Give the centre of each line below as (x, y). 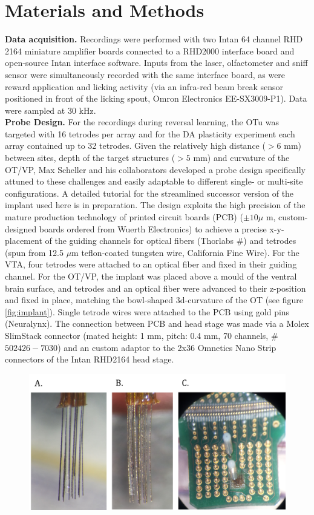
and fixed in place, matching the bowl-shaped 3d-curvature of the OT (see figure (154, 300)
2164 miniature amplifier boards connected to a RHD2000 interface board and (150, 51)
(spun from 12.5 (34, 252)
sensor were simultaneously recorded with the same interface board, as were (145, 74)
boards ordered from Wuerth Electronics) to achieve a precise (153, 228)
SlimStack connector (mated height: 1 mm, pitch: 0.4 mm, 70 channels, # (142, 335)
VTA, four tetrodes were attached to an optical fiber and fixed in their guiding (151, 264)
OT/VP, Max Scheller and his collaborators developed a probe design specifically (155, 169)
